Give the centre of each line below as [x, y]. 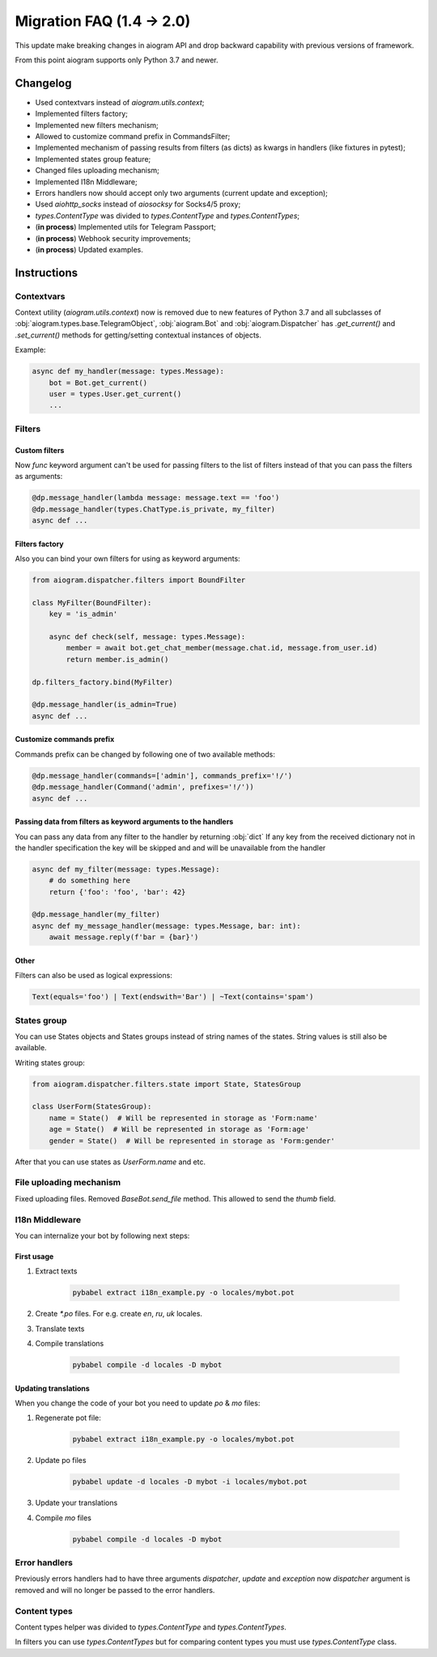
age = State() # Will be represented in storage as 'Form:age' [179, 1129]
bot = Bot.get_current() [98, 383]
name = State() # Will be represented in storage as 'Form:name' [184, 1118]
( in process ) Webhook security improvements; [113, 238]
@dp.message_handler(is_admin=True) [105, 705]
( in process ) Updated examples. [89, 249]
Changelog [43, 83]
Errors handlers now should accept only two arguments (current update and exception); [181, 193]
